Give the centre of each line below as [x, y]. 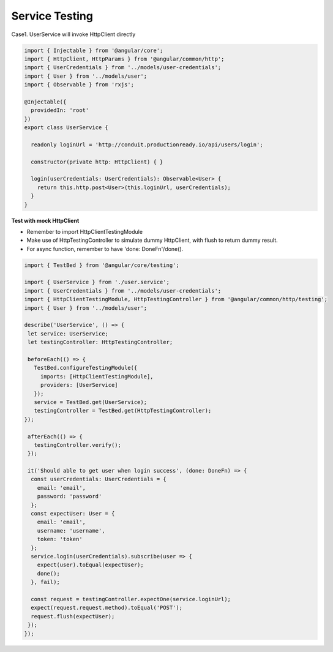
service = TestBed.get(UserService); [90, 402]
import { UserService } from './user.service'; [97, 282]
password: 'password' [69, 496]
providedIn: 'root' [60, 111]
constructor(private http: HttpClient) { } [97, 162]
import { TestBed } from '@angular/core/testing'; [102, 265]
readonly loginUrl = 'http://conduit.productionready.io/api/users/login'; [147, 144]
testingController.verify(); [78, 445]
